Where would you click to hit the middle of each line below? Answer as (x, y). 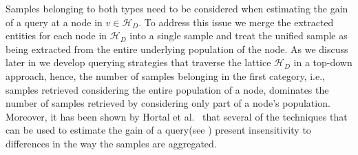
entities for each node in (56, 35)
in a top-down (323, 62)
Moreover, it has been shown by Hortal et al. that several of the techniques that (177, 116)
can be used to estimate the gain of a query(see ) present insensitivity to (158, 130)
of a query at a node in (54, 22)
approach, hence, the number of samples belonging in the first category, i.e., (165, 75)
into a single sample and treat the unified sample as (239, 35)
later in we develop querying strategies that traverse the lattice (138, 62)
